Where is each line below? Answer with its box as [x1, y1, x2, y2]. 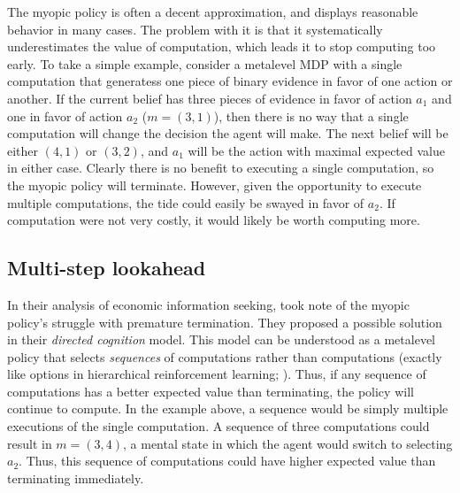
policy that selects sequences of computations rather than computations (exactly [7, 347, 442, 366]
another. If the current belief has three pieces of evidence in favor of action [7, 89, 412, 107]
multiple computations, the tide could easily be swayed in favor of [7, 193, 364, 212]
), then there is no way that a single [213, 106, 409, 125]
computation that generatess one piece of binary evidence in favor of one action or [7, 72, 453, 90]
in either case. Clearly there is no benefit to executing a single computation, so [7, 158, 434, 177]
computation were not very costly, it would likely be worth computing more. [7, 211, 420, 229]
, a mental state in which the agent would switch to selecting [123, 434, 453, 452]
